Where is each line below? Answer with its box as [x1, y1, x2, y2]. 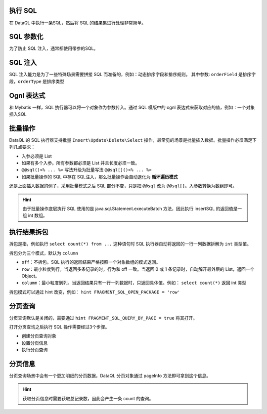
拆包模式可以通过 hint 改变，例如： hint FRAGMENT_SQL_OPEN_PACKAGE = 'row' [9, 289, 180, 295]
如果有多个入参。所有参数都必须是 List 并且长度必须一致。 [21, 160, 140, 166]
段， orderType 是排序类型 [9, 78, 64, 84]
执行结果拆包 [9, 228, 48, 237]
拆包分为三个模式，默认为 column [9, 250, 79, 256]
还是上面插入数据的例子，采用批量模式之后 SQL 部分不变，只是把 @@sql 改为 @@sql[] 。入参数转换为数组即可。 [9, 183, 237, 189]
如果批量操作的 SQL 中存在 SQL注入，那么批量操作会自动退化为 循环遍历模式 [21, 173, 178, 180]
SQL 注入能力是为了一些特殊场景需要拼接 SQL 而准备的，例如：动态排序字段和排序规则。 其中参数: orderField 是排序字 [9, 72, 256, 78]
